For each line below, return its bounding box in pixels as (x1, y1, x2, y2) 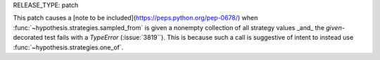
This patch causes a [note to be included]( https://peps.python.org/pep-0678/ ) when (13, 14, 258, 22)
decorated (13, 33, 44, 42)
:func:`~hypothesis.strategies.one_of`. (13, 43, 124, 52)
